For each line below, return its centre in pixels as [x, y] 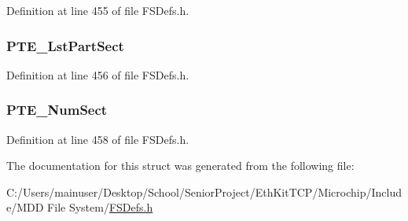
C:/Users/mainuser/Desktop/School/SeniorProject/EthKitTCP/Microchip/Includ [204, 192]
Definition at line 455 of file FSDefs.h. [98, 10]
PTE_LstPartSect [65, 45]
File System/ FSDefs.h [100, 207]
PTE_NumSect [57, 110]
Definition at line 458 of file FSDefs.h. [98, 139]
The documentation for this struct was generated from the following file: [180, 166]
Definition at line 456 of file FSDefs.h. [98, 74]
